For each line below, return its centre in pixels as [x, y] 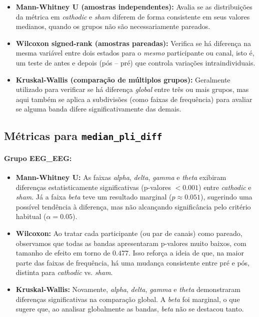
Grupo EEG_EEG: [38, 158]
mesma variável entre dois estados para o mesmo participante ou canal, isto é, [135, 53]
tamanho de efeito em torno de [63, 253]
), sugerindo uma [226, 197]
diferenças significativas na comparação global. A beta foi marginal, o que [128, 299]
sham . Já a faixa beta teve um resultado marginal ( [94, 197]
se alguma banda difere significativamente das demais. [98, 109]
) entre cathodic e [225, 187]
